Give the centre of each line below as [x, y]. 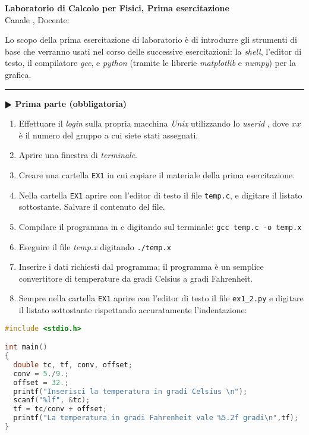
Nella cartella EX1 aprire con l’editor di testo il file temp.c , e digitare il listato [160, 195]
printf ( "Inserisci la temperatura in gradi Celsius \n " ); [130, 391]
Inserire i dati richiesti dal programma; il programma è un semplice [141, 267]
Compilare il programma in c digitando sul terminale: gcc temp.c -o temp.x [160, 226]
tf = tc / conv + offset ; [60, 409]
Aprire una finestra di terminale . [78, 155]
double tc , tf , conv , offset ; [73, 365]
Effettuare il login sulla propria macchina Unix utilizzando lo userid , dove [154, 123]
